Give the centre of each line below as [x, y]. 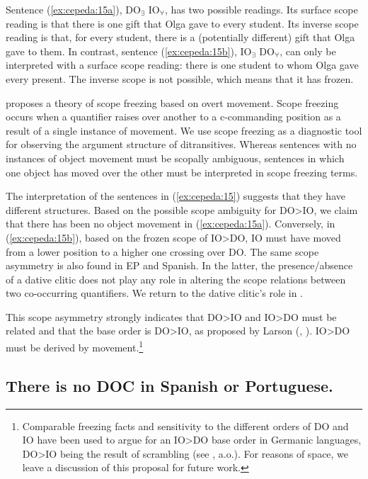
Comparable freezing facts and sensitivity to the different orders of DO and [185, 426]
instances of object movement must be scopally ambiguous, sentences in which [175, 158]
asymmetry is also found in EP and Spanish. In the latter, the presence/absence [179, 265]
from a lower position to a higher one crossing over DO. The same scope [162, 251]
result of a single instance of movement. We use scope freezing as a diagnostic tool [184, 130]
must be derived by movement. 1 [75, 346]
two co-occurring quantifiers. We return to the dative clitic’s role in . [154, 293]
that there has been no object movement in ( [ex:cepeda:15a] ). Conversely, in [171, 224]
